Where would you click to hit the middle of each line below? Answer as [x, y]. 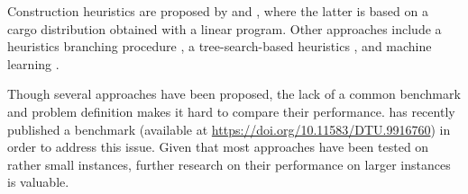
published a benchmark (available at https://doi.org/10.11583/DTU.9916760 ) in [229, 129]
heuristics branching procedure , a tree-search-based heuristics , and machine [220, 46]
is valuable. [38, 182]
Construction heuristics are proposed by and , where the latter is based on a [218, 11]
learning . [33, 63]
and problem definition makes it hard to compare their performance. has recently [231, 111]
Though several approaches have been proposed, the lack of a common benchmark [234, 94]
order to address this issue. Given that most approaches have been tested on [218, 147]
